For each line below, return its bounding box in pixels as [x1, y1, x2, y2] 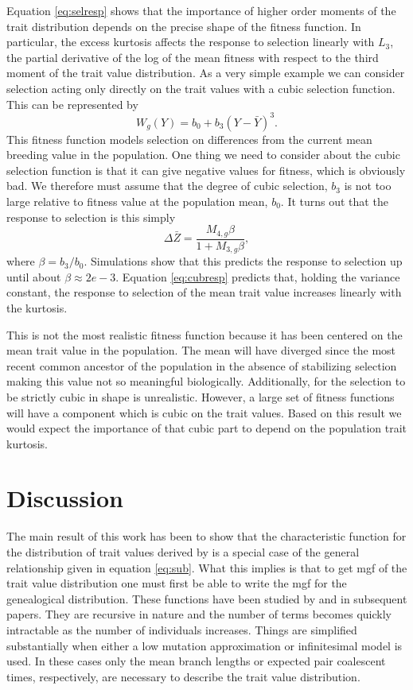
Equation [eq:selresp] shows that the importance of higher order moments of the [6, 2, 396, 18]
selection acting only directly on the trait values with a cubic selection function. [6, 79, 395, 96]
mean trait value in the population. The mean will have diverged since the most [6, 342, 396, 359]
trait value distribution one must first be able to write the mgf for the [6, 575, 347, 591]
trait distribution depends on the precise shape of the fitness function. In [6, 17, 361, 34]
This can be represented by [6, 95, 138, 112]
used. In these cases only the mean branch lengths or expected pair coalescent [6, 653, 386, 669]
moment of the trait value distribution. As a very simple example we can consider [6, 64, 405, 81]
